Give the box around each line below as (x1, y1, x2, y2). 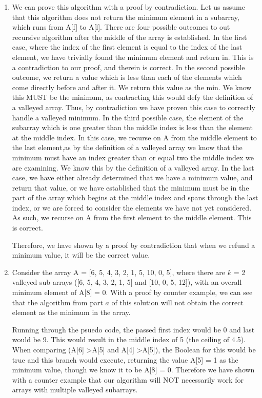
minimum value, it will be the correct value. (12, 249, 150, 260)
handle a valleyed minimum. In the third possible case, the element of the (12, 112, 244, 122)
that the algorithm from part (12, 297, 103, 307)
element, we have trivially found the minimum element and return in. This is (12, 51, 254, 62)
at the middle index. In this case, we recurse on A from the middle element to (12, 132, 257, 142)
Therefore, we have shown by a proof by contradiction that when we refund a (12, 239, 255, 250)
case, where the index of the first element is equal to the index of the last (12, 41, 243, 52)
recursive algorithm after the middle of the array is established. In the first (12, 31, 247, 42)
